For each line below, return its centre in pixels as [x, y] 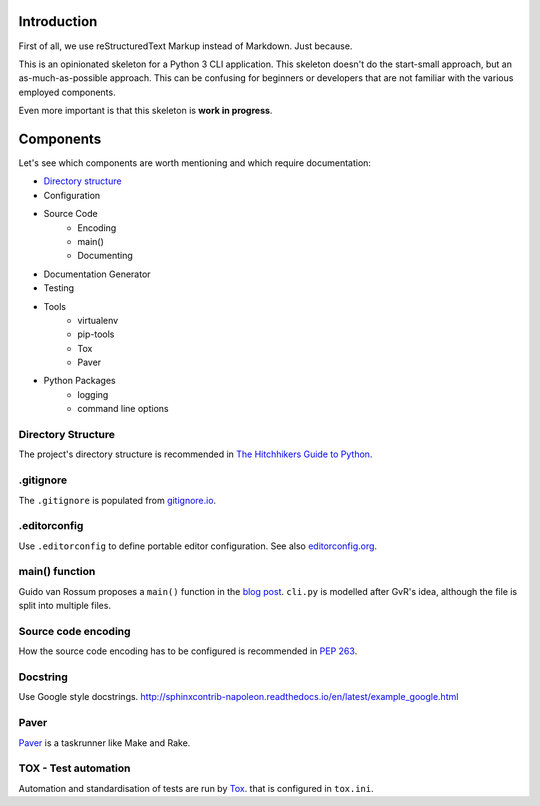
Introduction [58, 21]
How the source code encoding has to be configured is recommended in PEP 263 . [188, 651]
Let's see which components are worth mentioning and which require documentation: [195, 162]
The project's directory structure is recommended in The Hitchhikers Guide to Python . [195, 454]
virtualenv [98, 320]
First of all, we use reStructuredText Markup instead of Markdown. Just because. [185, 46]
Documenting [105, 256]
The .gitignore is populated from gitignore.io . [117, 500]
